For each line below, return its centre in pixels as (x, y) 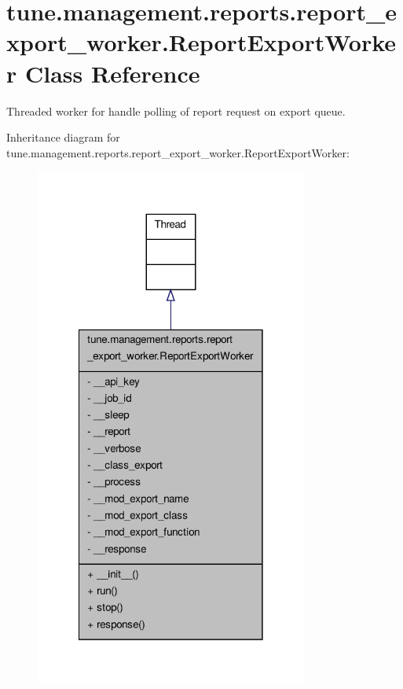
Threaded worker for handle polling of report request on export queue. (176, 111)
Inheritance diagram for (63, 137)
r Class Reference (103, 73)
